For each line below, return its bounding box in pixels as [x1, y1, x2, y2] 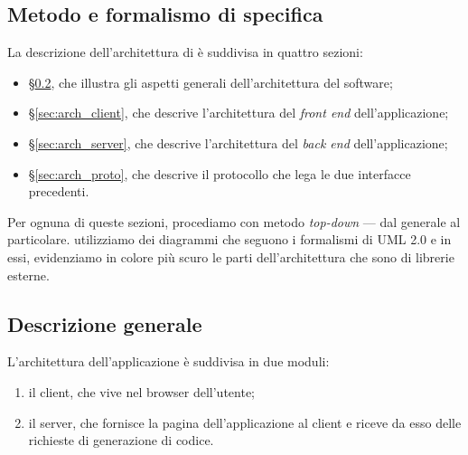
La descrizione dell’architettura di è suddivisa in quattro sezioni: [7, 43, 363, 62]
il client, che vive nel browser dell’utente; [28, 382, 255, 401]
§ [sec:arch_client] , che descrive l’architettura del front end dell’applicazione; [28, 103, 449, 122]
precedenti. [28, 182, 89, 201]
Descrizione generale [7, 309, 202, 337]
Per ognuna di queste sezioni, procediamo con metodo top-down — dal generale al [7, 212, 461, 231]
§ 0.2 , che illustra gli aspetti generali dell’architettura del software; [28, 72, 393, 91]
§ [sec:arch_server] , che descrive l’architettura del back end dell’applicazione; [28, 133, 448, 152]
